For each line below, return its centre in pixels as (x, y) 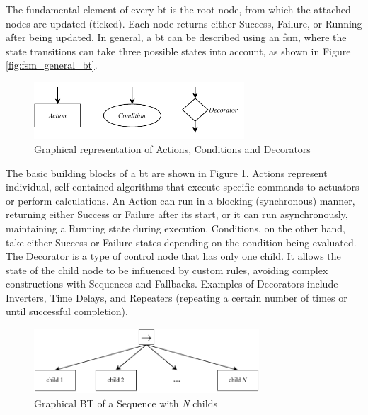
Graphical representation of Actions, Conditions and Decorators (172, 148)
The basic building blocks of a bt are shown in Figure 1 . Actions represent (167, 172)
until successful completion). (67, 311)
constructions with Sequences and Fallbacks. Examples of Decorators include (172, 284)
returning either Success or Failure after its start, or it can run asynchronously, (177, 214)
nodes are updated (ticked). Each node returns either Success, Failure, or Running (184, 23)
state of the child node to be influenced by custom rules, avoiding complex (167, 269)
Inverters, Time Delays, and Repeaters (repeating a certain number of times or (177, 297)
